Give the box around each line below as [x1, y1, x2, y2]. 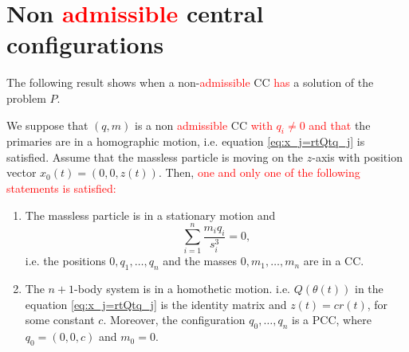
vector [6, 164, 37, 181]
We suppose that [6, 116, 88, 133]
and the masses [163, 252, 238, 269]
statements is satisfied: [6, 180, 116, 197]
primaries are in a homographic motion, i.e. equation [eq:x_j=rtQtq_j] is [6, 133, 365, 150]
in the [354, 280, 383, 297]
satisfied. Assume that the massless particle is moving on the [6, 148, 304, 165]
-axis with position [312, 148, 403, 165]
